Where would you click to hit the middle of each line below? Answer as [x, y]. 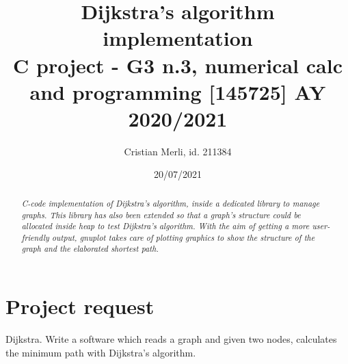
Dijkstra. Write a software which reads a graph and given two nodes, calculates [171, 339]
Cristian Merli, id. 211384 [178, 151]
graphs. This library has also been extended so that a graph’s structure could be [161, 214]
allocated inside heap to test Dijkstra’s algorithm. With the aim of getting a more [165, 226]
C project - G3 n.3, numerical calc [178, 65]
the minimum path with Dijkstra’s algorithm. [101, 352]
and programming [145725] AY [178, 91]
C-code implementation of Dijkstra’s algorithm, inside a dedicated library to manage [171, 203]
